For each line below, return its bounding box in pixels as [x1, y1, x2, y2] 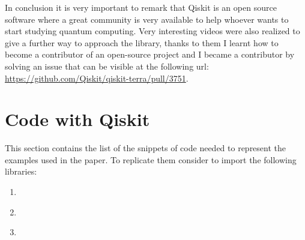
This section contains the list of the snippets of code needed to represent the [5, 142, 286, 154]
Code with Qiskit [5, 107, 150, 131]
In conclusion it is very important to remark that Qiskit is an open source [5, 1, 277, 13]
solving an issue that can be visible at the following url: [5, 59, 209, 72]
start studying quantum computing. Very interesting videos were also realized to [5, 25, 300, 37]
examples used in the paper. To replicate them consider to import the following [5, 153, 297, 166]
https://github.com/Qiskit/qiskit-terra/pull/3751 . [5, 71, 189, 84]
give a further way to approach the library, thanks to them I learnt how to [5, 36, 279, 49]
